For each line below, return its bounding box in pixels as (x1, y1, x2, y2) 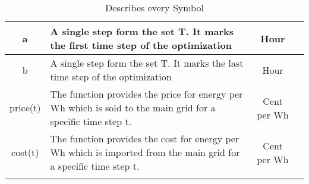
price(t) (10, 101, 41, 114)
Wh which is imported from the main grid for (50, 145, 240, 159)
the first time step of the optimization (50, 38, 232, 52)
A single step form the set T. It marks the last (50, 56, 244, 70)
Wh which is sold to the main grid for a (50, 101, 216, 114)
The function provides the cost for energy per (50, 132, 239, 145)
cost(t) (11, 145, 39, 159)
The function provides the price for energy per (50, 87, 243, 101)
